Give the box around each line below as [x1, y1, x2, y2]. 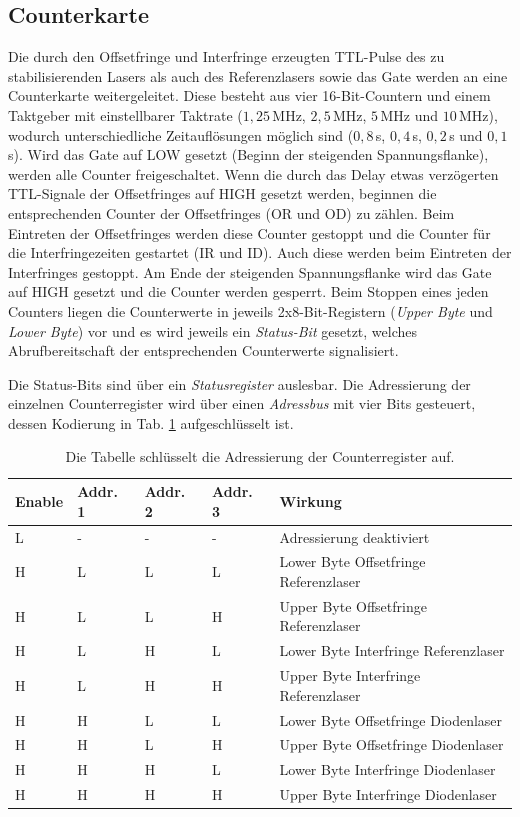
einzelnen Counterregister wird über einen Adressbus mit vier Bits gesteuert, [8, 393, 476, 414]
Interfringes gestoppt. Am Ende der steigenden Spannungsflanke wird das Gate [8, 261, 492, 282]
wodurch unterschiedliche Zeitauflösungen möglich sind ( [8, 124, 354, 145]
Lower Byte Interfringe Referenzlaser [279, 640, 505, 661]
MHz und [380, 104, 438, 125]
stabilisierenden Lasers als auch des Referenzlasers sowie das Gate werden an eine [8, 65, 508, 86]
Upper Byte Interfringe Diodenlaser [279, 784, 497, 805]
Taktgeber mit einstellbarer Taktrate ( [8, 104, 243, 125]
